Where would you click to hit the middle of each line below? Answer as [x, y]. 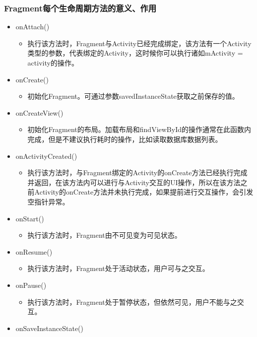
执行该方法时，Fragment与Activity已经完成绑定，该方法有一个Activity [139, 43]
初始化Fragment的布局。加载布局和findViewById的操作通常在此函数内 [139, 129]
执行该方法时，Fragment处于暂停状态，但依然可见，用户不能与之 [132, 302]
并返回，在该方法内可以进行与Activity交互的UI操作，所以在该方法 [134, 182]
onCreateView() [39, 112]
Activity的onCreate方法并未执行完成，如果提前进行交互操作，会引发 [144, 192]
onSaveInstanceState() [49, 328]
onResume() [34, 251]
